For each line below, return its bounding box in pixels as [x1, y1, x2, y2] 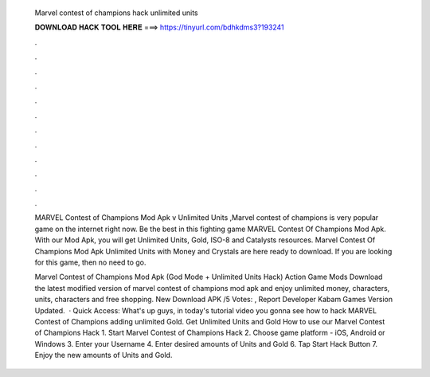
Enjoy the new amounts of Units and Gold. [34, 351, 173, 360]
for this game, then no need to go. [34, 257, 147, 267]
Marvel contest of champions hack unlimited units [34, 8, 198, 18]
